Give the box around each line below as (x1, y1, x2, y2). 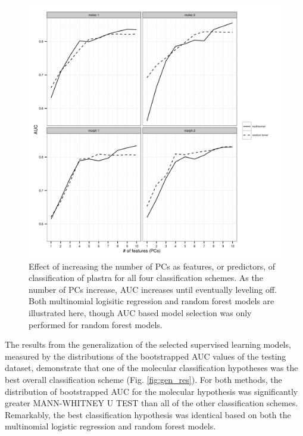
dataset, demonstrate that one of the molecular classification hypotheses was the (5, 361, 298, 374)
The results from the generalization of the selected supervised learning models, (5, 338, 291, 351)
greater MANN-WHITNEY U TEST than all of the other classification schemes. (5, 397, 298, 409)
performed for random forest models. (29, 318, 163, 330)
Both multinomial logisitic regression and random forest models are (29, 295, 274, 307)
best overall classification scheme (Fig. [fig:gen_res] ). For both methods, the (5, 373, 282, 385)
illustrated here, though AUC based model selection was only (29, 306, 252, 319)
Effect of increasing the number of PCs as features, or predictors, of (29, 259, 275, 272)
